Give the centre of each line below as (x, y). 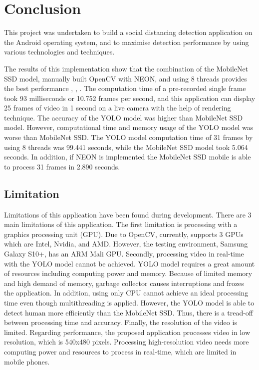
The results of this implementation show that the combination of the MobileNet (126, 68)
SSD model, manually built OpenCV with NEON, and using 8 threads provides (126, 78)
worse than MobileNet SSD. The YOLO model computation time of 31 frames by (129, 137)
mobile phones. (27, 361)
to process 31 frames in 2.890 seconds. (62, 166)
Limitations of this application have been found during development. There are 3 (128, 214)
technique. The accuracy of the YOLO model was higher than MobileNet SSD (124, 117)
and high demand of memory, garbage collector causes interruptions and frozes (124, 283)
